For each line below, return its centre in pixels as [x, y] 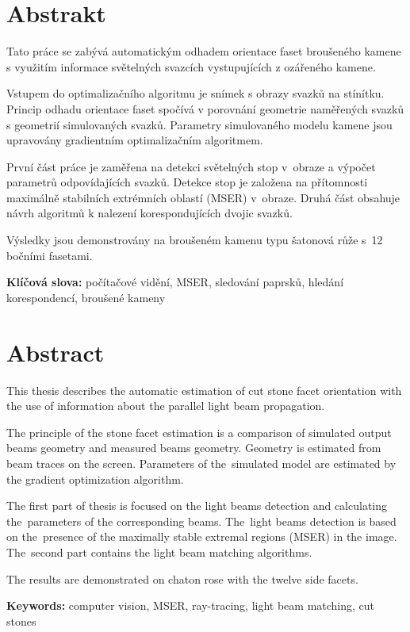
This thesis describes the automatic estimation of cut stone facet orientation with [204, 390]
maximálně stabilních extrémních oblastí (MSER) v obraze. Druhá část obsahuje [203, 197]
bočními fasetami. [50, 255]
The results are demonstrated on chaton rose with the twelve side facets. [182, 578]
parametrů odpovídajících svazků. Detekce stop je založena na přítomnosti [187, 182]
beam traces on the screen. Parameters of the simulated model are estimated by [201, 463]
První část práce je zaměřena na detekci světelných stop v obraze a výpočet [191, 166]
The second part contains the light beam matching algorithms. [159, 552]
